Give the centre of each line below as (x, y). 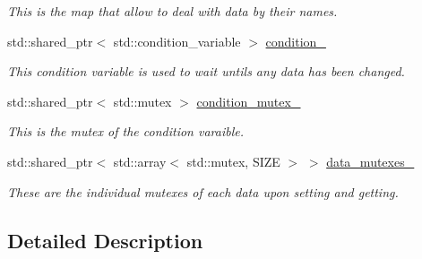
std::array (140, 161)
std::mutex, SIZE (233, 161)
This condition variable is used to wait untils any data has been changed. (206, 71)
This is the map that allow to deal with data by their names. (172, 11)
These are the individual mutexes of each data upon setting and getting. (203, 191)
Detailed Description (105, 240)
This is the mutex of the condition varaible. (125, 131)
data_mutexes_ (370, 161)
